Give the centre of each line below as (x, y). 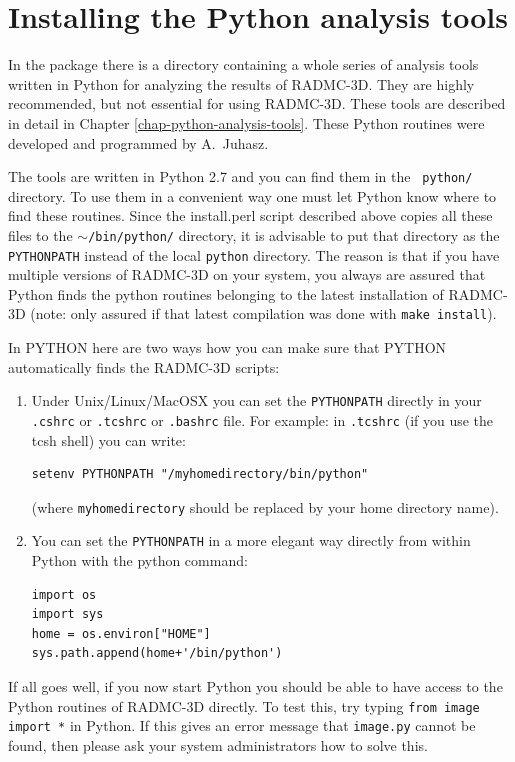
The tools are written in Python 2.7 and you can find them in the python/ (240, 176)
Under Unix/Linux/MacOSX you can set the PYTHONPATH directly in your (256, 400)
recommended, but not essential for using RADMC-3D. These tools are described (257, 103)
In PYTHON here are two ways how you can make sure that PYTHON (227, 347)
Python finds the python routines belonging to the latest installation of (226, 293)
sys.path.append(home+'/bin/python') (157, 653)
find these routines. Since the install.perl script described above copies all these (250, 215)
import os (64, 594)
